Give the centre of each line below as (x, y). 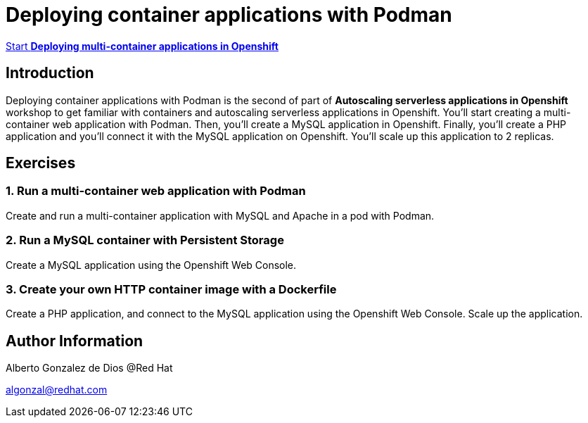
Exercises (41, 163)
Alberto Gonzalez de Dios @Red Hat (89, 368)
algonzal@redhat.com (57, 390)
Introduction (50, 73)
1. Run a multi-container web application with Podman (156, 191)
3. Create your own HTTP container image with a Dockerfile (171, 289)
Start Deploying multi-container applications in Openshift (142, 46)
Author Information (75, 341)
